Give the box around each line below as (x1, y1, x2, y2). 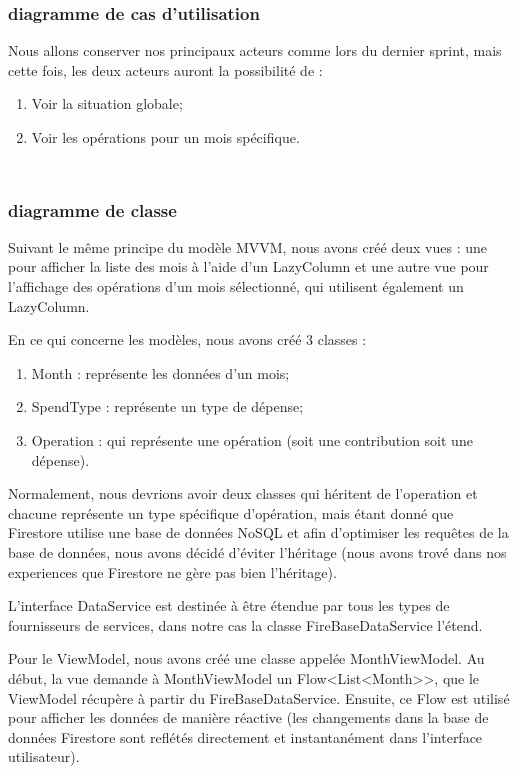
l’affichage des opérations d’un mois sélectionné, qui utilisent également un (8, 276, 464, 296)
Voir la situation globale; (31, 93, 183, 114)
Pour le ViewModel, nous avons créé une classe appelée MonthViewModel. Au (8, 648, 485, 669)
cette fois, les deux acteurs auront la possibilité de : (8, 59, 323, 80)
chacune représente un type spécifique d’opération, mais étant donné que (8, 502, 454, 523)
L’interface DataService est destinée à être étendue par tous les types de (8, 595, 450, 616)
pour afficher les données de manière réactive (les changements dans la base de (8, 707, 489, 728)
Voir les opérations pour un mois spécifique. (31, 127, 300, 147)
